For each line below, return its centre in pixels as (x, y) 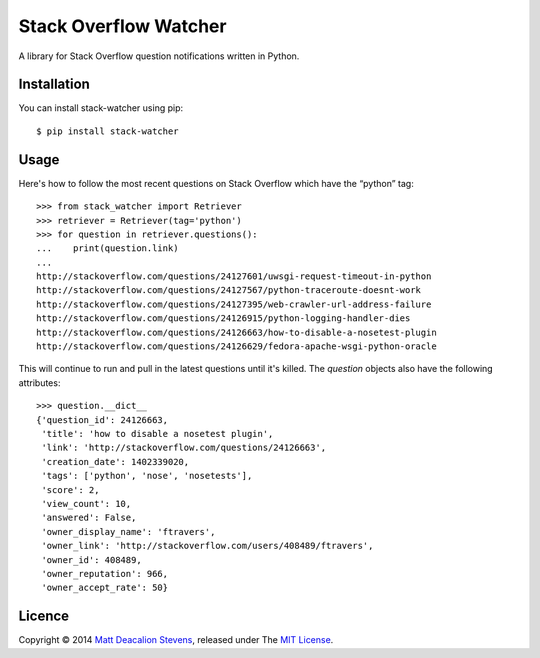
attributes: (39, 382)
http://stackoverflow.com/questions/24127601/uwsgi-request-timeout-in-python (234, 276)
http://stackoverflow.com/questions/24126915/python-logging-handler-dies (223, 318)
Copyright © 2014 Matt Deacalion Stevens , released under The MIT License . (176, 640)
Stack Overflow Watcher (122, 26)
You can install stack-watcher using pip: (101, 108)
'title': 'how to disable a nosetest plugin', (157, 433)
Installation (54, 84)
